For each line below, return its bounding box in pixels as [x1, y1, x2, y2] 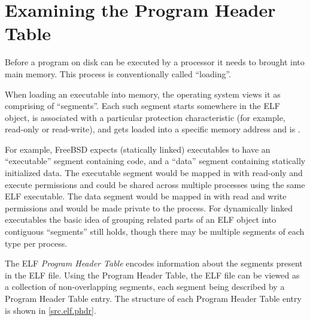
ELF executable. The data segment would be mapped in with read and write [5, 190, 287, 202]
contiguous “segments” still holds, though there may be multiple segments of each [5, 225, 305, 238]
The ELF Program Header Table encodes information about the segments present [5, 257, 303, 269]
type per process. [5, 237, 68, 249]
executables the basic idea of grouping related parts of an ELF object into [5, 213, 276, 226]
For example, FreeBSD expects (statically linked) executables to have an [5, 143, 271, 155]
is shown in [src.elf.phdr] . [5, 304, 96, 316]
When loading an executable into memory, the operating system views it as [5, 87, 281, 100]
